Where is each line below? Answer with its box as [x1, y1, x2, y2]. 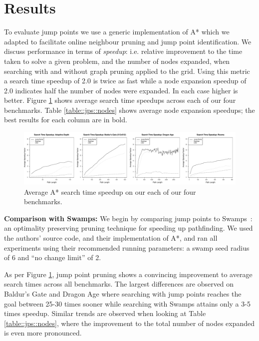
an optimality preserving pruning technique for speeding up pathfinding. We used [4, 223, 253, 233]
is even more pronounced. [4, 328, 82, 338]
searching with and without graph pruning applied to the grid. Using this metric [4, 65, 250, 76]
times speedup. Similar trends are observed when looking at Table [4, 308, 206, 319]
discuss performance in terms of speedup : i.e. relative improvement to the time [4, 46, 243, 56]
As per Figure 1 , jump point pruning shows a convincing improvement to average [4, 269, 253, 279]
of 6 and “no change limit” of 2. [4, 252, 101, 263]
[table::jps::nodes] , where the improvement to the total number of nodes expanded [4, 318, 255, 328]
